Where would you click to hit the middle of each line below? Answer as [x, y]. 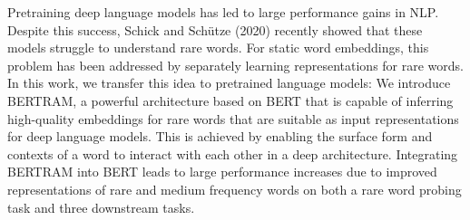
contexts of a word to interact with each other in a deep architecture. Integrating [233, 153]
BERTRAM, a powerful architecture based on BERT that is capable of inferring [230, 100]
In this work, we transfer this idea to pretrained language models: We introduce [229, 83]
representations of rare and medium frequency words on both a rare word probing [235, 189]
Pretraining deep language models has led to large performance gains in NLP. [223, 12]
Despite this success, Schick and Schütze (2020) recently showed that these [215, 29]
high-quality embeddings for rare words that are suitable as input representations [233, 118]
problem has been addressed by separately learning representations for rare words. [235, 65]
